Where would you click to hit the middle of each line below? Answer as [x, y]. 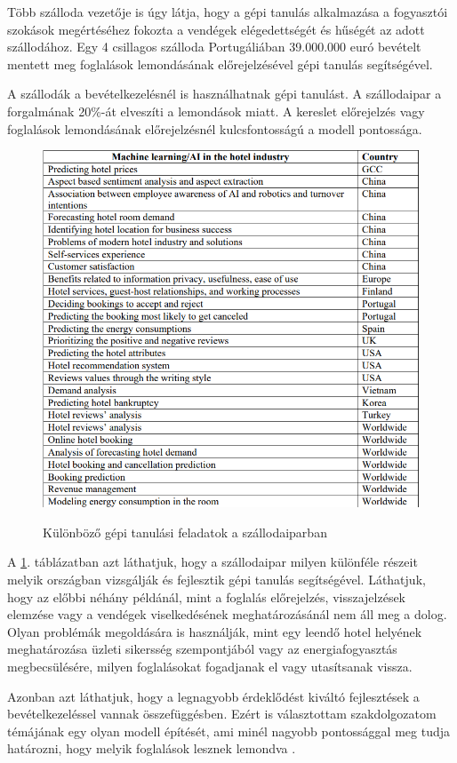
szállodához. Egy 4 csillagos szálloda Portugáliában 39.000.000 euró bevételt [214, 47]
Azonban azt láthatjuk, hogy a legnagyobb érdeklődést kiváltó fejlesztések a [213, 696]
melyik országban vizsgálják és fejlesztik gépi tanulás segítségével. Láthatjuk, [216, 580]
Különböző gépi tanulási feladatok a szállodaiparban [185, 532]
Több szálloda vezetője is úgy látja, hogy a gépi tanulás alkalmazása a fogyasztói [228, 12]
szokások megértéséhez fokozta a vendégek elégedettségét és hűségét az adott [216, 29]
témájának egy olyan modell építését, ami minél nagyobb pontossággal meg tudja [229, 731]
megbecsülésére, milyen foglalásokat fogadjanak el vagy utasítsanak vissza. [210, 667]
